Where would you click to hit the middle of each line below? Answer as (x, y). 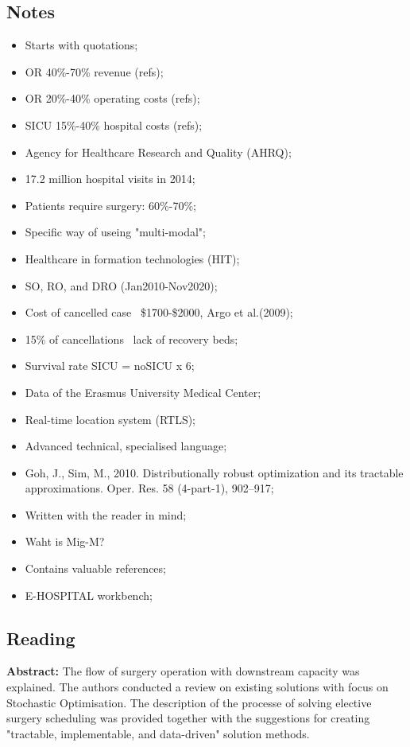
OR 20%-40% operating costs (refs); (112, 98)
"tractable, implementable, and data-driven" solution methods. (158, 733)
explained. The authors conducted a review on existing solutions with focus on (197, 687)
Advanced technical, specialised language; (126, 446)
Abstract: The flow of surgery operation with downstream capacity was (183, 671)
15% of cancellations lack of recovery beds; (132, 338)
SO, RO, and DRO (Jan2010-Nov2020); (121, 285)
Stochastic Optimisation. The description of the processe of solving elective (189, 702)
